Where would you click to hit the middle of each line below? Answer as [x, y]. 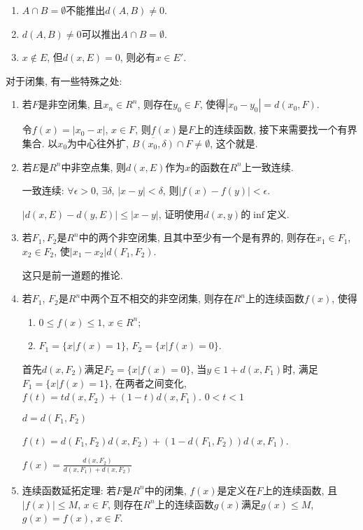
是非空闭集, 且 [71, 104]
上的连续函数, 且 [300, 490]
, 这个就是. [234, 143]
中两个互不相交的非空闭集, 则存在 [157, 298]
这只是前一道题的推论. [72, 274]
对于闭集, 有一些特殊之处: [64, 80]
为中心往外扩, [98, 143]
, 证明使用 [181, 213]
